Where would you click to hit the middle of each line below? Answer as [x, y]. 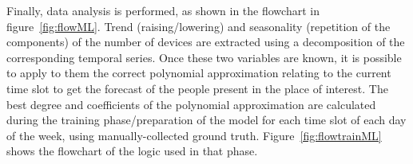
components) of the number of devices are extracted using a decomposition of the [206, 42]
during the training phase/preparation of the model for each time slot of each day [206, 120]
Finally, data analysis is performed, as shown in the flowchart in [163, 10]
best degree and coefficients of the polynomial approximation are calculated [191, 104]
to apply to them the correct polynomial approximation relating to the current [199, 73]
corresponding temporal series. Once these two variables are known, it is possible [204, 57]
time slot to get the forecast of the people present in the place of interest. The [197, 88]
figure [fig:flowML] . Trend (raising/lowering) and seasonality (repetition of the [199, 26]
